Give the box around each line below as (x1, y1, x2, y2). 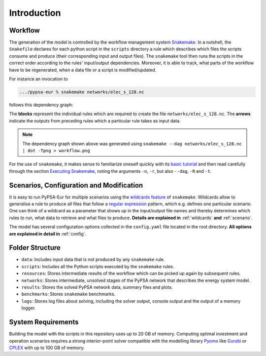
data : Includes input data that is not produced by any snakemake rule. (21, 257, 165, 263)
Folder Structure (9, 243, 61, 252)
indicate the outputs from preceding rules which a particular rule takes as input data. (9, 118, 181, 123)
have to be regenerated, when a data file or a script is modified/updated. (9, 67, 157, 73)
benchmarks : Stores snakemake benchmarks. (21, 291, 116, 297)
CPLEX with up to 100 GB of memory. (9, 345, 85, 351)
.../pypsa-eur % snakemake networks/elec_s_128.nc (19, 89, 145, 95)
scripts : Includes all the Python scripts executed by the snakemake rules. (21, 263, 174, 269)
